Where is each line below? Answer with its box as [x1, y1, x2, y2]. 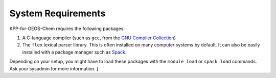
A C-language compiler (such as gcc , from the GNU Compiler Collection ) [22, 35, 176, 41]
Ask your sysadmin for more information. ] [9, 65, 99, 71]
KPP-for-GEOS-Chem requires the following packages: [9, 25, 125, 32]
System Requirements [9, 8, 106, 19]
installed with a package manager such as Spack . [22, 49, 127, 55]
